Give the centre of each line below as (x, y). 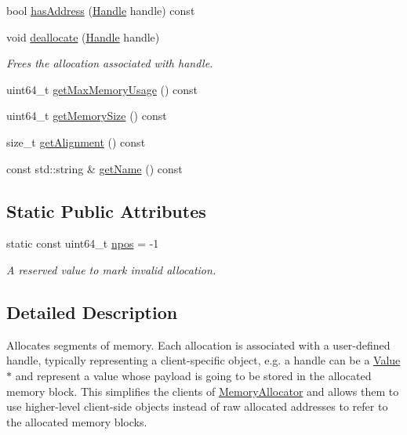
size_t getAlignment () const (76, 141)
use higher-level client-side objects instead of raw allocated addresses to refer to (197, 406)
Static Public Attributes (106, 210)
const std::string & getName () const (94, 168)
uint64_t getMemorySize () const (87, 116)
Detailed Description (92, 312)
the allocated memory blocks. (77, 421)
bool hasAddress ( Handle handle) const (101, 10)
